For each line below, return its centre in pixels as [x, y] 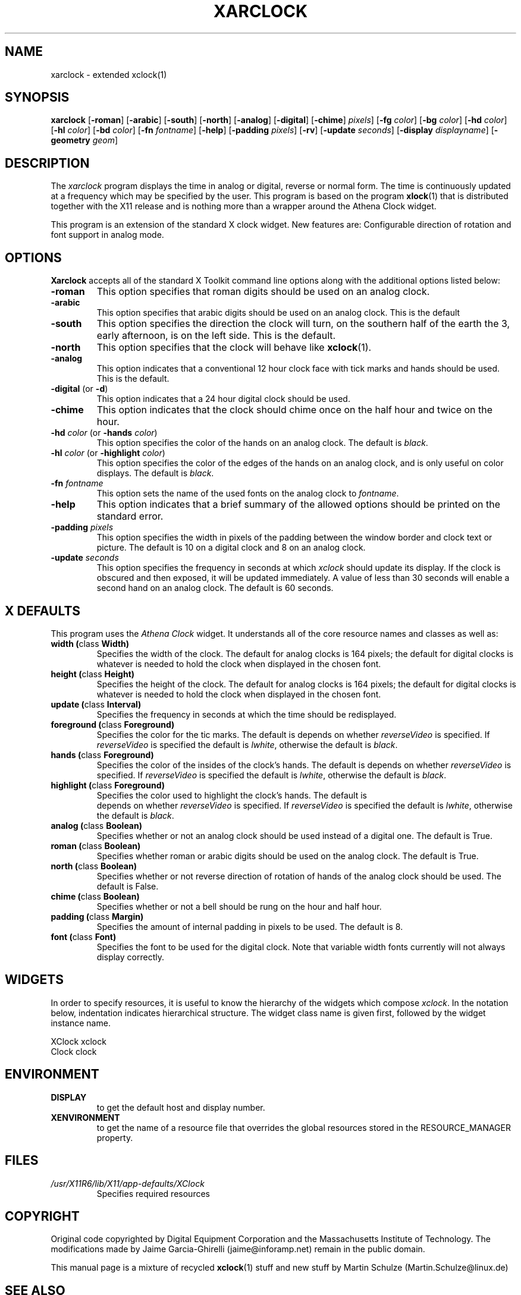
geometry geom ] [84, 140]
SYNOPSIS [37, 98]
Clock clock [74, 1051]
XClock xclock [79, 1041]
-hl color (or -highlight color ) [108, 453]
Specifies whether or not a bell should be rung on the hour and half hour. [239, 906]
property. [115, 1137]
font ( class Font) [84, 936]
